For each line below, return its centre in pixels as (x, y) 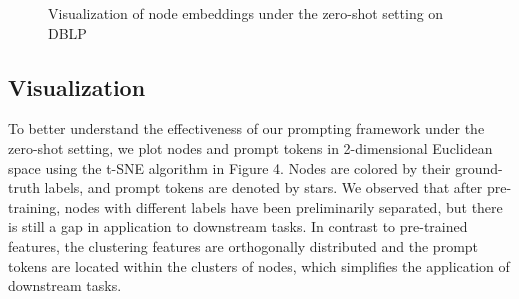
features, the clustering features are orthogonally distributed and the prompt (243, 245)
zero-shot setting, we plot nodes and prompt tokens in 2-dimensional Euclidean (250, 147)
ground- (479, 167)
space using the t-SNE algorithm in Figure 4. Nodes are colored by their (229, 167)
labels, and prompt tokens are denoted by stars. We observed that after (263, 187)
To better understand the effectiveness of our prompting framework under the (246, 128)
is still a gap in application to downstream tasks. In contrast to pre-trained (238, 226)
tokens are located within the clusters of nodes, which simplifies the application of (259, 265)
